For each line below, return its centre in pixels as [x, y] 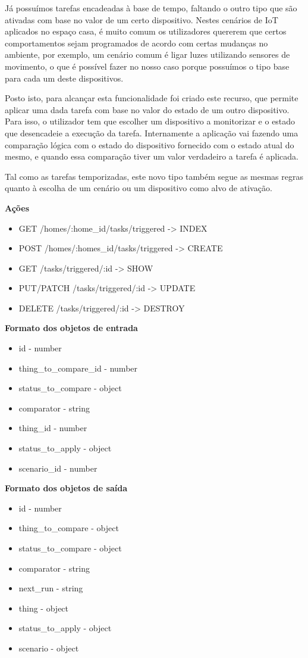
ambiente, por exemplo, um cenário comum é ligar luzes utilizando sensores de [147, 54]
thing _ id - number [53, 428]
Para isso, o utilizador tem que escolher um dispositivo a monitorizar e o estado [150, 121]
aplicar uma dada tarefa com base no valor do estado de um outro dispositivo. [147, 109]
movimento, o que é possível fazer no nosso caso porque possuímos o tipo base [147, 66]
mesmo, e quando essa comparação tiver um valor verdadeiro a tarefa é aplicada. [152, 156]
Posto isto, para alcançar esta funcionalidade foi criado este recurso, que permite [152, 98]
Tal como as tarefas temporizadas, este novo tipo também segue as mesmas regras [154, 176]
